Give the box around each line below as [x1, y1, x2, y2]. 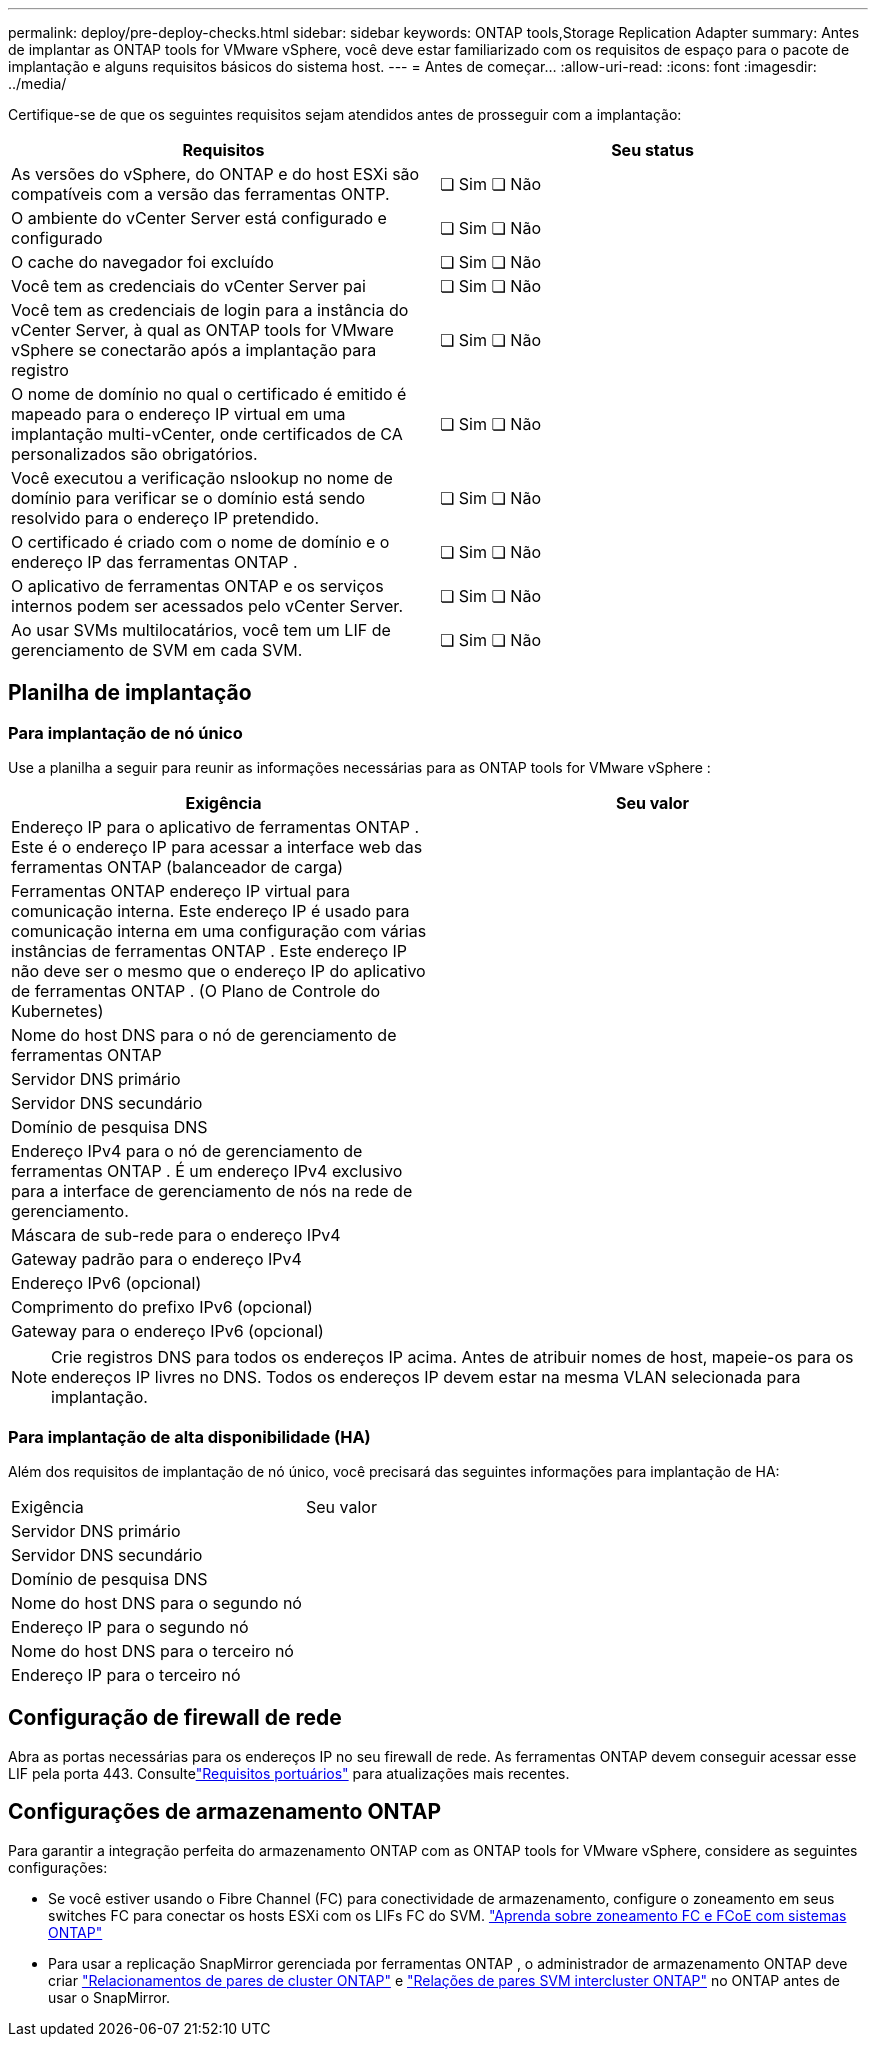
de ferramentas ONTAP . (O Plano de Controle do [11, 981, 381, 1002]
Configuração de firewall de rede [8, 1705, 342, 1731]
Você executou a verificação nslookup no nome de [11, 468, 393, 488]
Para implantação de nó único [8, 722, 243, 743]
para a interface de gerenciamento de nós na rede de [11, 1181, 413, 1202]
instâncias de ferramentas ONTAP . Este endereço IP [11, 941, 408, 962]
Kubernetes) [11, 1001, 104, 1022]
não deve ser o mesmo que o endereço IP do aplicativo [11, 961, 426, 982]
